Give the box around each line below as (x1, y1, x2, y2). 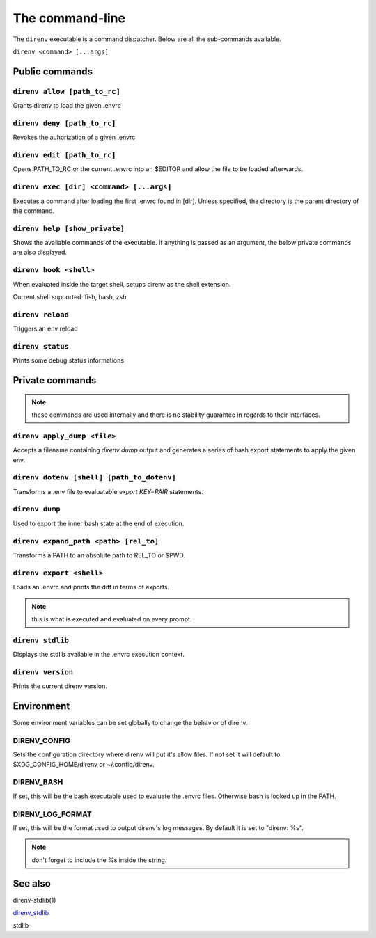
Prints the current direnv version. (13, 682, 108, 690)
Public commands (13, 65, 93, 77)
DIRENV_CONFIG (13, 736, 71, 745)
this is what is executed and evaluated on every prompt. (31, 614, 192, 623)
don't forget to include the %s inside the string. (31, 856, 167, 864)
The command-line (13, 10, 125, 26)
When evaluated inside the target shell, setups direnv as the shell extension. (13, 280, 231, 288)
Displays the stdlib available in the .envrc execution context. (13, 651, 185, 659)
